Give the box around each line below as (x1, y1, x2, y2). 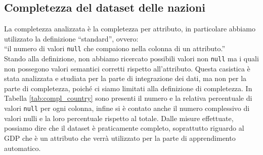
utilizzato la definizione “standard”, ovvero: (4, 33, 139, 44)
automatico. (4, 142, 41, 153)
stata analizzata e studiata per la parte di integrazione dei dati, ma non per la (4, 73, 247, 84)
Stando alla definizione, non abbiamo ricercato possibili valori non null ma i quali (4, 53, 259, 64)
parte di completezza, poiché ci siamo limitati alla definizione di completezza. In (4, 83, 252, 93)
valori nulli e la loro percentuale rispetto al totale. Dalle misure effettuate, (4, 112, 234, 123)
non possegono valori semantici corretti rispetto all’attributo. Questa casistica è (4, 63, 250, 73)
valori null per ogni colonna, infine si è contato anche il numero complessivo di (4, 103, 250, 113)
